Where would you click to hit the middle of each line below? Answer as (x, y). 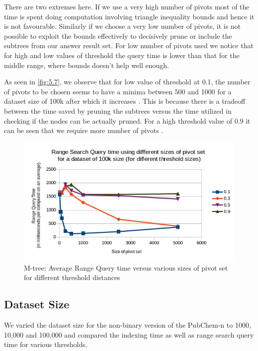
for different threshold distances (72, 277)
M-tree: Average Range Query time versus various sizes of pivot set (126, 267)
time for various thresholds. (46, 344)
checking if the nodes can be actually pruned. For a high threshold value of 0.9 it (127, 120)
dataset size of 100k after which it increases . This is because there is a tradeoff (125, 101)
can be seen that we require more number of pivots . (84, 130)
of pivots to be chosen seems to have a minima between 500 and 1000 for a (118, 91)
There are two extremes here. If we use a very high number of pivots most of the (127, 6)
